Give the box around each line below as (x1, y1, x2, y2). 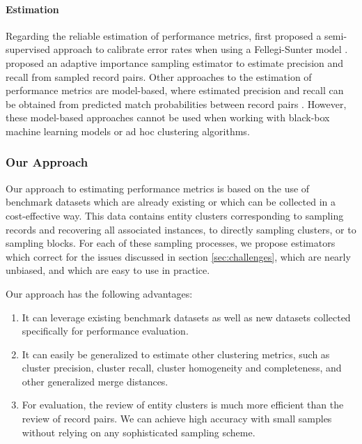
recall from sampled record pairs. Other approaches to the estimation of (6, 69, 312, 84)
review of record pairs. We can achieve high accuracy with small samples (22, 411, 332, 426)
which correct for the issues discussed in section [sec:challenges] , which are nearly (6, 249, 351, 263)
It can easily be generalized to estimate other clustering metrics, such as (22, 346, 330, 361)
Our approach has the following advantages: (6, 286, 193, 300)
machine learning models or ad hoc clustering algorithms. (6, 123, 250, 138)
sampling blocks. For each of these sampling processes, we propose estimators (6, 236, 336, 250)
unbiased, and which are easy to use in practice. (6, 263, 210, 277)
